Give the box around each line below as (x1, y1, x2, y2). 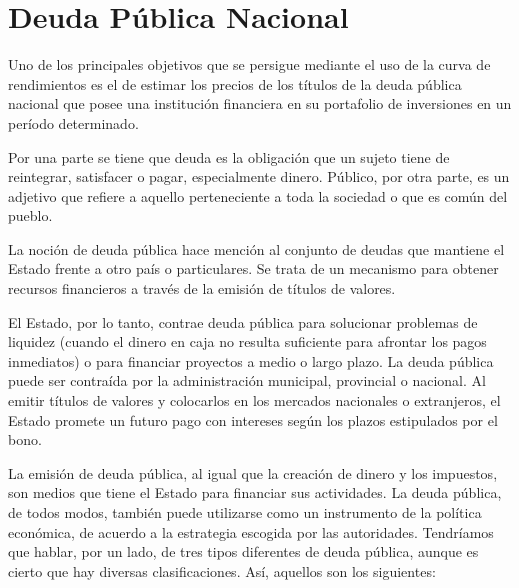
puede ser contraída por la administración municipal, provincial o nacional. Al (8, 370, 486, 391)
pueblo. (8, 205, 53, 226)
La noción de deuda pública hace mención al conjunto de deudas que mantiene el (8, 238, 505, 259)
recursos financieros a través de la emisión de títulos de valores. (8, 278, 396, 299)
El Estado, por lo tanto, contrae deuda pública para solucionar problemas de (8, 311, 478, 332)
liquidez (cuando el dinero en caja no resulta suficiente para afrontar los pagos (8, 331, 487, 352)
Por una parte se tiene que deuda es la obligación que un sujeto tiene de (8, 146, 450, 167)
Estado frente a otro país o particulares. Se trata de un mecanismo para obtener (8, 258, 499, 279)
